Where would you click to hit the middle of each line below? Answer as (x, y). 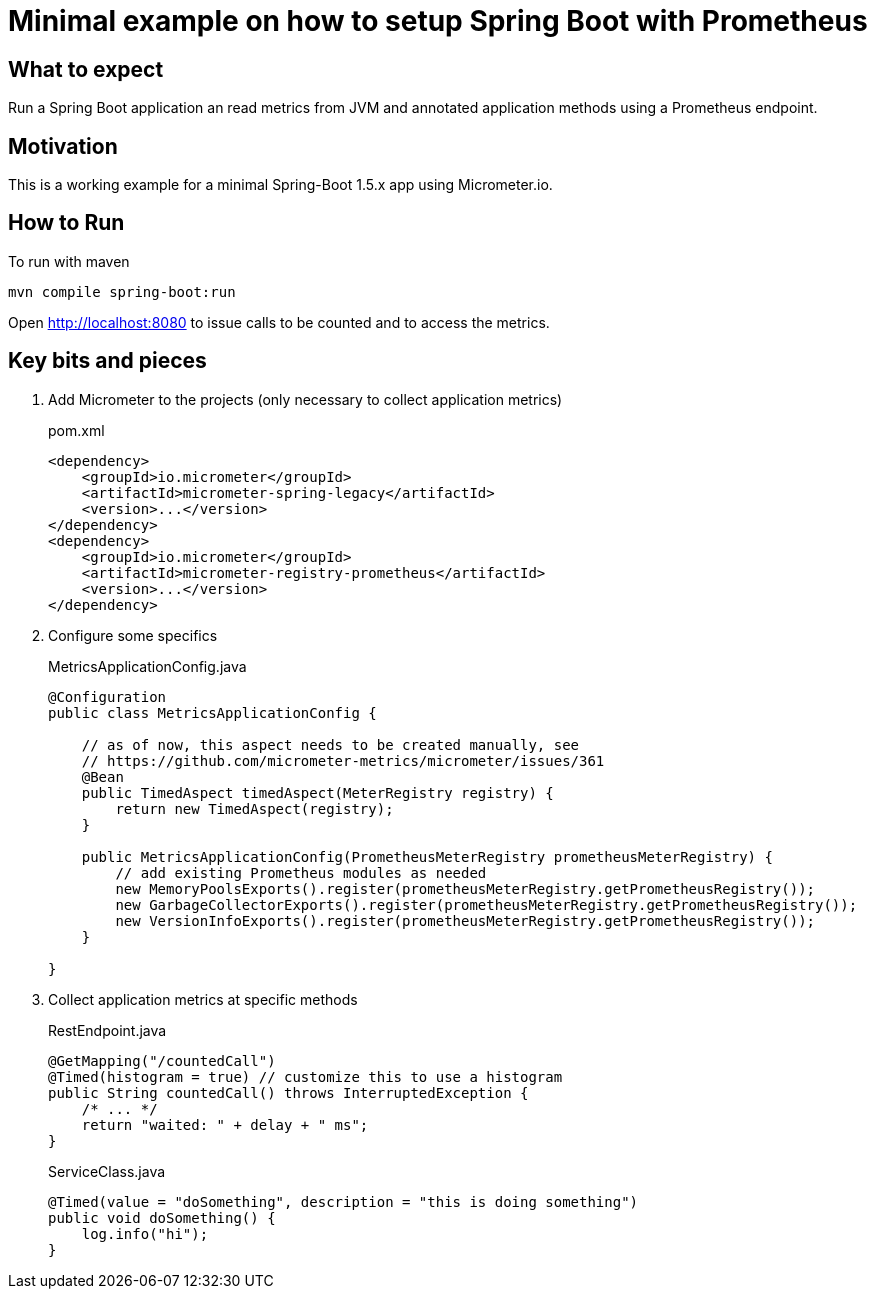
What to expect (86, 69)
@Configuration (107, 696)
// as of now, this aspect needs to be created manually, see (330, 744)
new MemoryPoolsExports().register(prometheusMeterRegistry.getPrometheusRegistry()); (465, 888)
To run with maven (69, 261)
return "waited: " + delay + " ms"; (225, 1124)
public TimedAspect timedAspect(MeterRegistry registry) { (317, 792)
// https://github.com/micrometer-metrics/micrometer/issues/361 (343, 760)
